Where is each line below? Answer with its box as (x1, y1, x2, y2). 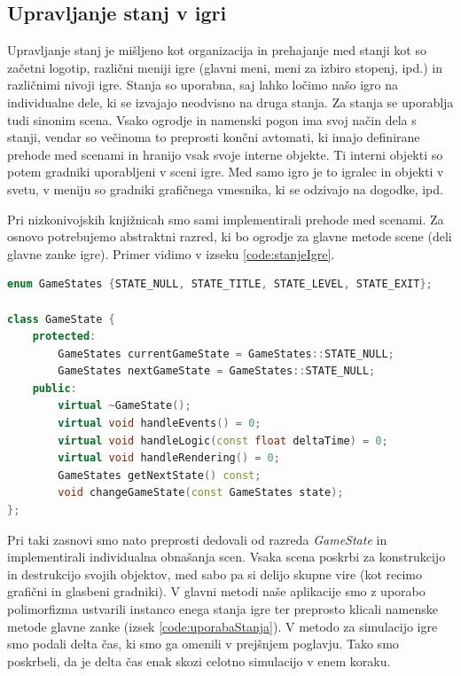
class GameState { (7, 312, 115, 326)
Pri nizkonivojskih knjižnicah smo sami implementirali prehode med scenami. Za (7, 209, 444, 228)
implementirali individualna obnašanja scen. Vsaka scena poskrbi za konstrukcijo (7, 547, 446, 566)
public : (32, 381, 77, 395)
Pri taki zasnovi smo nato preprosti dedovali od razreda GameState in (7, 530, 387, 548)
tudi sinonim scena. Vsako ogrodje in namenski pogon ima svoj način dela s (7, 110, 417, 129)
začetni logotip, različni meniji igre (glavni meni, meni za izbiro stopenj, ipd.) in (7, 58, 443, 76)
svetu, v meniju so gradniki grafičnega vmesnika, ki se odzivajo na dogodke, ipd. (7, 179, 443, 198)
